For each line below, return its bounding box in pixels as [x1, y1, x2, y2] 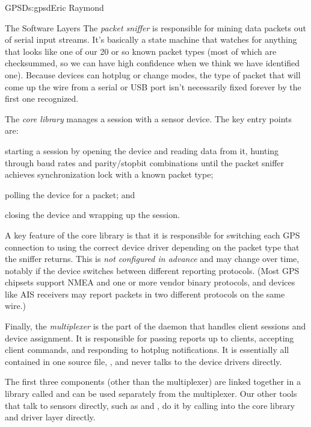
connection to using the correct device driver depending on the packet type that [5, 240, 300, 253]
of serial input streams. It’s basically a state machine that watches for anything [5, 33, 297, 46]
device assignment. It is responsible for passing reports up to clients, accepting [5, 331, 294, 344]
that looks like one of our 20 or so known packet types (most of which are [5, 45, 277, 57]
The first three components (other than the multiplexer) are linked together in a [5, 375, 301, 388]
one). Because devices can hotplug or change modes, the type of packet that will [5, 68, 301, 81]
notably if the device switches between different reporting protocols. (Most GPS [5, 264, 300, 276]
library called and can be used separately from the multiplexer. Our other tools [5, 387, 297, 400]
